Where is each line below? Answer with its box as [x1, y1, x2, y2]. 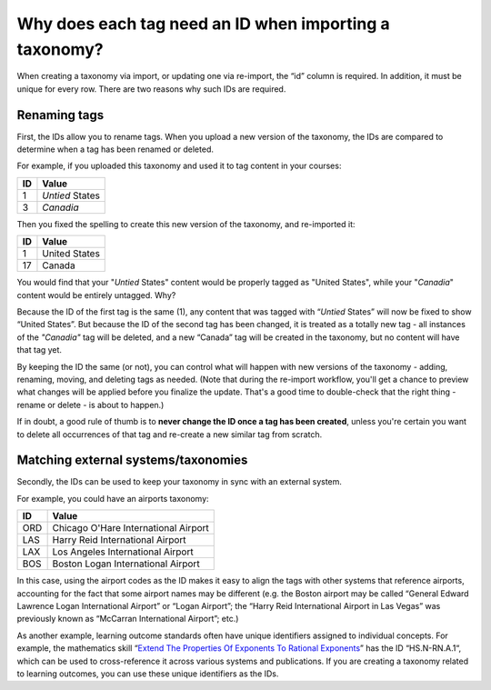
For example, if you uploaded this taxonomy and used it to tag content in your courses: [16, 160, 342, 172]
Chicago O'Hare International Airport [52, 522, 209, 535]
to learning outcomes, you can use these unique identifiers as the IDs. [16, 668, 279, 679]
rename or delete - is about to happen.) [16, 399, 165, 410]
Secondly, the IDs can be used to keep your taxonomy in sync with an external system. [16, 476, 343, 487]
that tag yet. [16, 345, 63, 355]
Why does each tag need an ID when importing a [16, 14, 390, 34]
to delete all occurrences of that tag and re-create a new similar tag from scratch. [16, 428, 323, 440]
